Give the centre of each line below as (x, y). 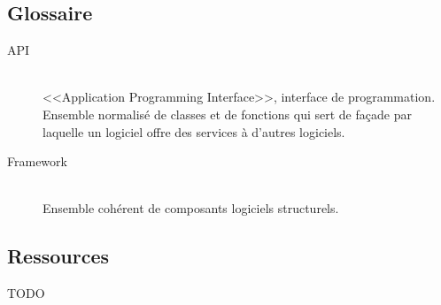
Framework (37, 161)
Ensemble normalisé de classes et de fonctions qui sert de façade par (227, 114)
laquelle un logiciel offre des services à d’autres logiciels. (194, 131)
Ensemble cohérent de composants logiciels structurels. (191, 208)
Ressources (58, 256)
